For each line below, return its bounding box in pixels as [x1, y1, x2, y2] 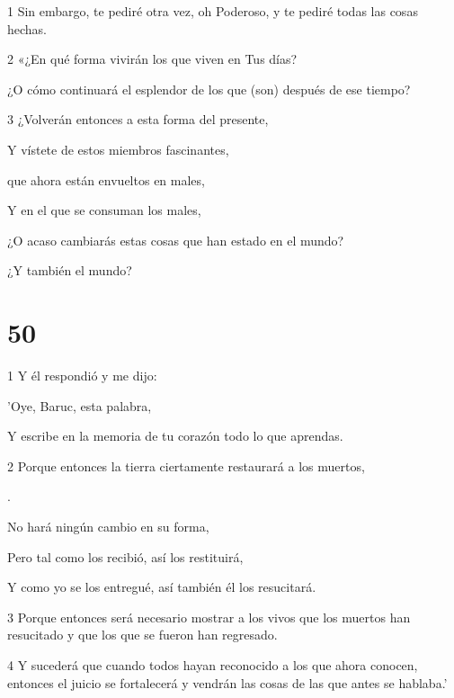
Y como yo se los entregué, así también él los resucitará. [7, 577, 316, 596]
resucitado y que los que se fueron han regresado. [7, 625, 278, 644]
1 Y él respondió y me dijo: [7, 366, 157, 385]
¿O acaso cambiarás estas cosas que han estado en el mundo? [7, 230, 344, 249]
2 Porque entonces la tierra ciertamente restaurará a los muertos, [7, 456, 365, 475]
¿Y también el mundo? [7, 261, 132, 280]
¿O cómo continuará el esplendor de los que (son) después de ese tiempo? [7, 79, 411, 98]
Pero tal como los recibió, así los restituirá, [7, 547, 244, 566]
